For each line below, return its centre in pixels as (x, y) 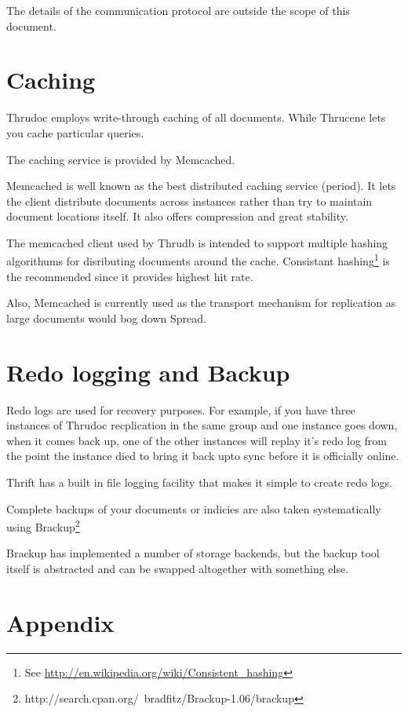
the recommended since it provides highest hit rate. (130, 276)
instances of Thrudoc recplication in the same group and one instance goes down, (202, 425)
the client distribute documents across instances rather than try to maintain (189, 201)
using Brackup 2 (43, 526)
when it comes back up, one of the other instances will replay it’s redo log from (197, 440)
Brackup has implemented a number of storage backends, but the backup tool (193, 553)
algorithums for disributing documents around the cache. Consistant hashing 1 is (198, 260)
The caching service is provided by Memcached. (121, 159)
